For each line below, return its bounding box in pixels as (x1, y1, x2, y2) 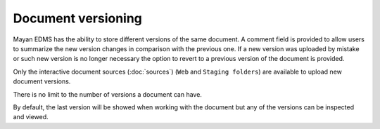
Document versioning (13, 11, 142, 26)
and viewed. (13, 113, 49, 121)
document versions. (13, 77, 71, 86)
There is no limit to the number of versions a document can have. (13, 90, 202, 98)
